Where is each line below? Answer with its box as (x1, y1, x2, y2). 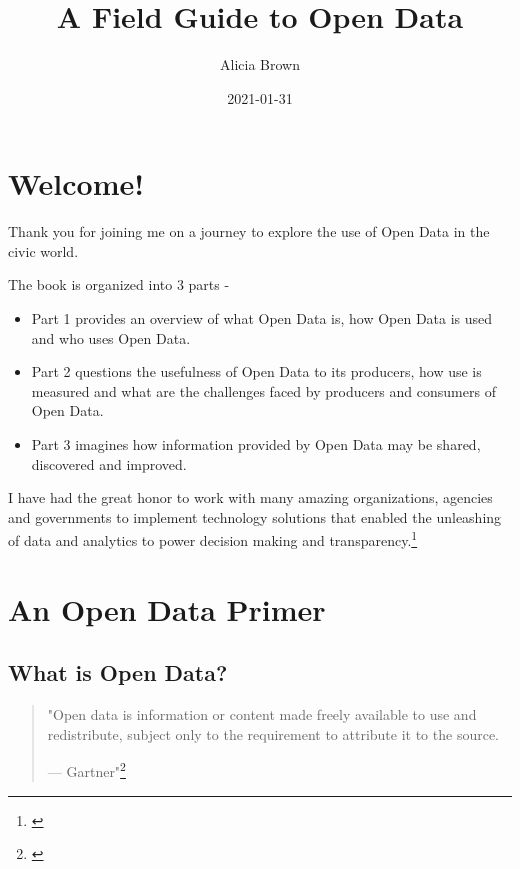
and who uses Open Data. (31, 327, 191, 348)
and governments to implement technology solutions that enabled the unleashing (8, 506, 502, 527)
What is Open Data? (8, 657, 228, 688)
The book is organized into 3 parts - (8, 274, 230, 295)
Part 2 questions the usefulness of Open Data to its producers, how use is (31, 361, 482, 382)
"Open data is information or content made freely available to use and (47, 704, 477, 725)
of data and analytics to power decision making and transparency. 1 (8, 527, 418, 551)
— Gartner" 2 (47, 758, 126, 782)
